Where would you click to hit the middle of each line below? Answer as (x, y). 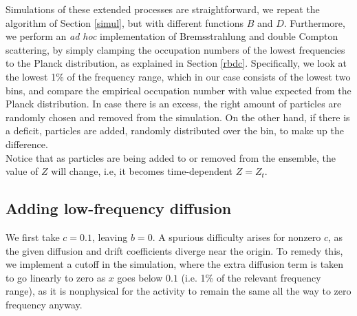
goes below (140, 277)
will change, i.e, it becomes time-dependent (142, 171)
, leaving (110, 236)
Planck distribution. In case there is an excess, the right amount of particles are (174, 104)
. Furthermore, (314, 22)
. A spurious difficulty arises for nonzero (237, 236)
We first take (33, 236)
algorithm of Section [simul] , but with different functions (125, 22)
